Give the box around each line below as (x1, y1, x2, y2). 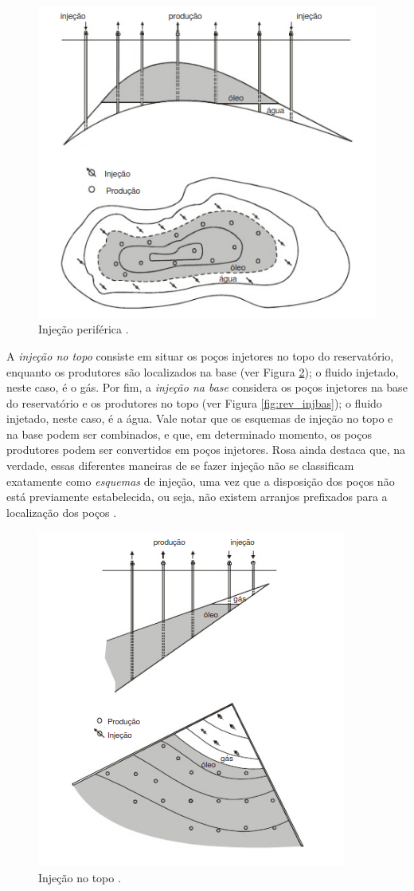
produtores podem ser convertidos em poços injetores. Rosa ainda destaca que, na (6, 441, 406, 458)
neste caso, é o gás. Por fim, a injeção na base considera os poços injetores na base (6, 379, 408, 396)
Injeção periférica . (38, 321, 129, 337)
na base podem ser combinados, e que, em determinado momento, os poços (6, 425, 372, 442)
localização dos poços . (6, 503, 117, 520)
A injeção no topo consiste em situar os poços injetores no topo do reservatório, (6, 347, 394, 364)
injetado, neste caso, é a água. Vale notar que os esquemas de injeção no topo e (6, 410, 393, 427)
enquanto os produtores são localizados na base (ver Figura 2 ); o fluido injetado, (6, 363, 399, 380)
